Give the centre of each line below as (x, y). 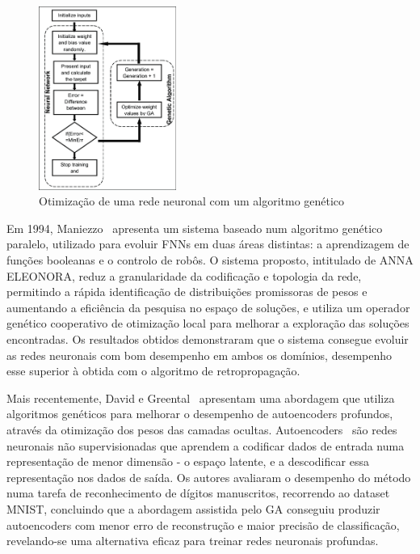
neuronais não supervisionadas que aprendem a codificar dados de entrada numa (206, 445)
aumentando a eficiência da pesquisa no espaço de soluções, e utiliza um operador (208, 307)
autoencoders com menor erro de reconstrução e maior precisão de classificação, (203, 524)
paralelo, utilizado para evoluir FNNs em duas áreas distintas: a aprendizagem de (208, 244)
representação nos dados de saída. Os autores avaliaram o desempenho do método (209, 477)
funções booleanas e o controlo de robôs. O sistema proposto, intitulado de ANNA (210, 260)
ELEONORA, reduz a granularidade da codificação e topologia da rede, (184, 275)
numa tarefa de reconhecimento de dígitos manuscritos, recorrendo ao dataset (198, 493)
